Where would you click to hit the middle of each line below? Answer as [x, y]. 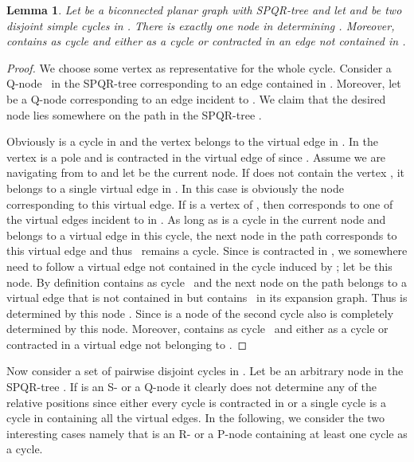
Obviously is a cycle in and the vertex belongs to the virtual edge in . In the [192, 141]
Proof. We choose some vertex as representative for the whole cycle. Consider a [199, 67]
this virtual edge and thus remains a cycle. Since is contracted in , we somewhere [207, 251]
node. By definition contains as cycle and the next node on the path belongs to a [207, 282]
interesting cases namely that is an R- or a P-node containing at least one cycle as [207, 433]
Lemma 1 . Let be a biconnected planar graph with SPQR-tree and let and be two [204, 10]
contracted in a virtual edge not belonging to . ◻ [127, 344]
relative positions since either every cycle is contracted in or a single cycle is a [196, 402]
